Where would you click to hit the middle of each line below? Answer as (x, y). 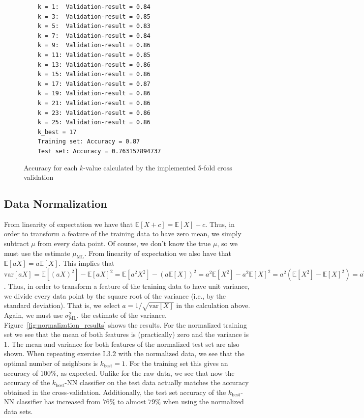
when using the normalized (203, 402)
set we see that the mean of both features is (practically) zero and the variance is (126, 334)
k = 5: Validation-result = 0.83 (94, 26)
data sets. (18, 411)
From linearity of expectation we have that (68, 224)
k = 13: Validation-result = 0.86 (94, 65)
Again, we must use (33, 315)
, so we (227, 243)
